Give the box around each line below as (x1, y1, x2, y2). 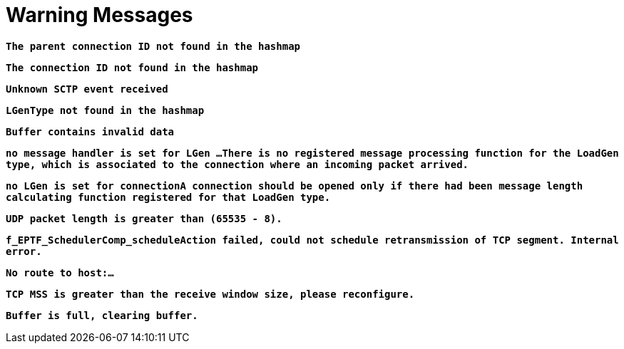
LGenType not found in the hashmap (6, 104, 205, 116)
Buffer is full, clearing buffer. (6, 309, 198, 321)
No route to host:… (6, 266, 114, 278)
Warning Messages (6, 3, 193, 27)
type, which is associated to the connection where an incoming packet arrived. (6, 158, 469, 170)
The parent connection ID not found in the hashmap (6, 40, 301, 52)
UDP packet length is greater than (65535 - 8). (6, 212, 282, 224)
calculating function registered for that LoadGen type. (6, 191, 331, 203)
